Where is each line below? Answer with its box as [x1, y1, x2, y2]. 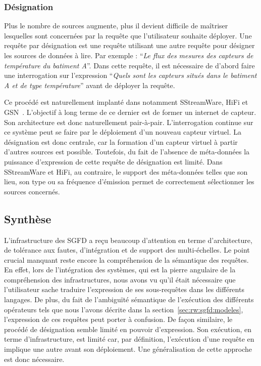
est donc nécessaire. [4, 353, 65, 364]
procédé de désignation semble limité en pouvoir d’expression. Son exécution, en [4, 323, 252, 334]
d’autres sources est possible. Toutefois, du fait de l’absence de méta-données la [4, 146, 250, 157]
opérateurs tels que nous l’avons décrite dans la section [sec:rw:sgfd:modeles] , [4, 304, 243, 314]
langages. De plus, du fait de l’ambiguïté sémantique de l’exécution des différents [4, 294, 254, 305]
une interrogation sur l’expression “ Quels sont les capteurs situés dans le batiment [4, 70, 257, 80]
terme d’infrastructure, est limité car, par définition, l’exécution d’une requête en [4, 334, 254, 344]
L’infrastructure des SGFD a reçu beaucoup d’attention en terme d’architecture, [4, 234, 252, 245]
